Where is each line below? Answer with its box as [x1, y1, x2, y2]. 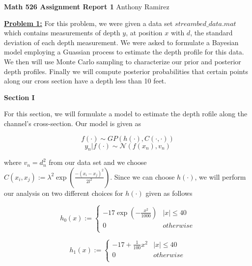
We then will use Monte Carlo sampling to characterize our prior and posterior [4, 56, 241, 66]
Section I [4, 92, 35, 102]
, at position [126, 27, 163, 38]
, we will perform [195, 171, 246, 182]
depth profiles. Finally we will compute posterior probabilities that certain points [4, 66, 248, 76]
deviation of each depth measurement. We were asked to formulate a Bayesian [4, 37, 239, 47]
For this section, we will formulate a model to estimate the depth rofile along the [4, 108, 248, 119]
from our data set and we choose [49, 157, 147, 167]
